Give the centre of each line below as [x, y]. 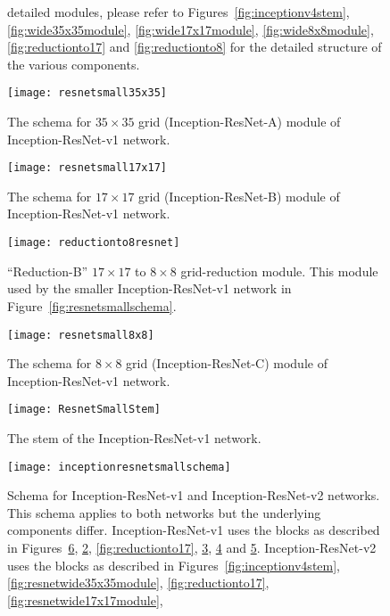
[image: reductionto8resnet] [94, 243]
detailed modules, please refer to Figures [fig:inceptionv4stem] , [178, 12]
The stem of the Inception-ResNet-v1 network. [134, 438]
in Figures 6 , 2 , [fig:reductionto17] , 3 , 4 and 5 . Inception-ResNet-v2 [192, 548]
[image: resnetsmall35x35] [87, 93]
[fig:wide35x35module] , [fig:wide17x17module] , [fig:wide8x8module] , [191, 29]
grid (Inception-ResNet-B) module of [239, 196]
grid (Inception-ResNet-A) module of [240, 122]
